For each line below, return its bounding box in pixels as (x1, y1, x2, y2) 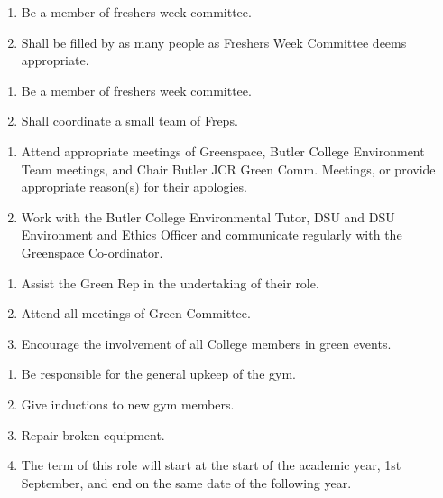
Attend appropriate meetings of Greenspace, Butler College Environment (21, 141, 425, 160)
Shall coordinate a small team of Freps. (21, 111, 238, 130)
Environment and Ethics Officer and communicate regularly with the (21, 225, 402, 244)
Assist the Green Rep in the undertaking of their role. (21, 273, 319, 292)
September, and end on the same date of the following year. (21, 473, 352, 492)
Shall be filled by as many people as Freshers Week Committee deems (21, 33, 407, 52)
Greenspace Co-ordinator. (21, 242, 163, 261)
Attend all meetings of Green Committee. (21, 304, 251, 323)
